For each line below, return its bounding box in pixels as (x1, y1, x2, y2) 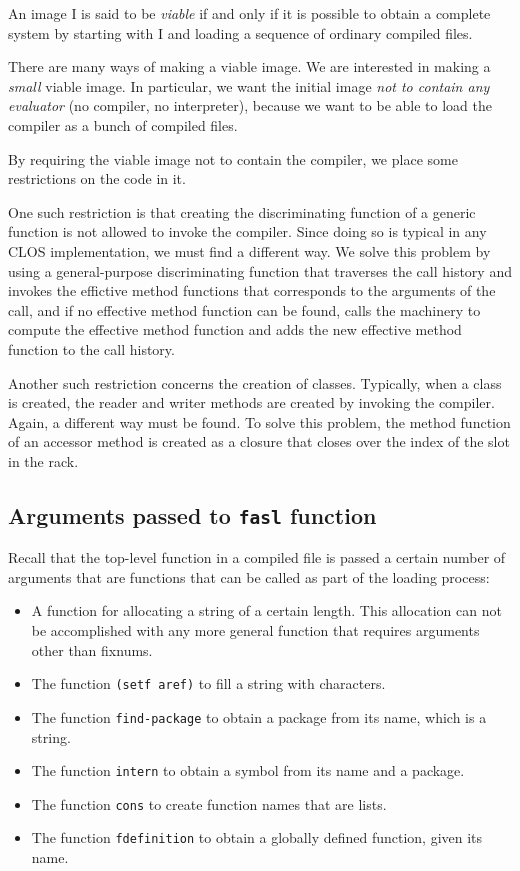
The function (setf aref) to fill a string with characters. (31, 673, 386, 694)
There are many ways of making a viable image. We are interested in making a (8, 56, 491, 77)
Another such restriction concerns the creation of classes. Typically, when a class (8, 372, 502, 393)
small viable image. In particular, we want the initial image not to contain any (8, 75, 490, 96)
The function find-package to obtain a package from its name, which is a (31, 706, 487, 727)
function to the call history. (8, 338, 175, 359)
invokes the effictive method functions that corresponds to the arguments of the (8, 280, 496, 301)
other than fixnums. (31, 639, 153, 660)
